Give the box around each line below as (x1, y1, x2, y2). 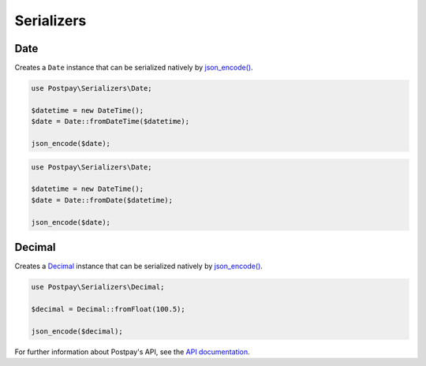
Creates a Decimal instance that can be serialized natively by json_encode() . (14, 261, 263, 271)
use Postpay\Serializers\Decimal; (31, 282, 165, 292)
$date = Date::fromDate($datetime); (31, 196, 174, 204)
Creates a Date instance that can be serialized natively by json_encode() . (14, 63, 253, 73)
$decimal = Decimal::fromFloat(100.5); (31, 304, 185, 313)
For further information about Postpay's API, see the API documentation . (14, 347, 250, 357)
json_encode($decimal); (31, 327, 124, 335)
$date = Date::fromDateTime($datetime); (31, 117, 189, 126)
